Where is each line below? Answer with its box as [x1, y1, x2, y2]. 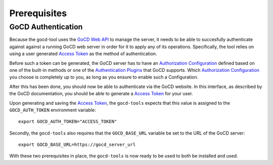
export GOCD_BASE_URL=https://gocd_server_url [18, 142, 136, 148]
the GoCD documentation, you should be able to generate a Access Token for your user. [9, 91, 193, 97]
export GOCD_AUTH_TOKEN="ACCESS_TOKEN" [18, 119, 117, 125]
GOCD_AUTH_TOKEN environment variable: [9, 107, 96, 113]
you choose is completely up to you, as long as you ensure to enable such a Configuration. [9, 74, 199, 80]
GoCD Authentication [9, 22, 83, 31]
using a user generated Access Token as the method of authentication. [9, 51, 157, 57]
